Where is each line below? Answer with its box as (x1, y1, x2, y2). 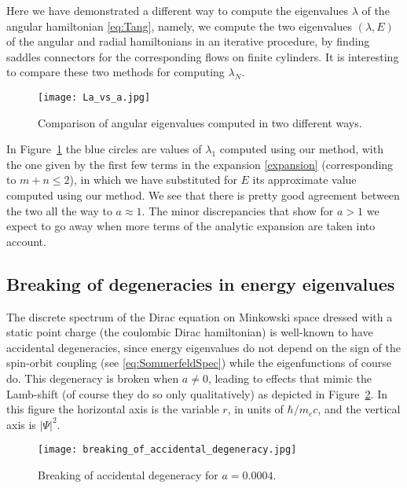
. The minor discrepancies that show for (141, 202, 334, 218)
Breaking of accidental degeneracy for (38, 466, 218, 482)
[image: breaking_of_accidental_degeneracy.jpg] (38, 444, 297, 456)
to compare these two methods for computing (6, 64, 225, 80)
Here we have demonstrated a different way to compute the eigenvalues (6, 2, 348, 18)
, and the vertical (317, 401, 401, 417)
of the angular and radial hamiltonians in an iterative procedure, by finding (6, 33, 370, 50)
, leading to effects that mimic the (207, 369, 372, 386)
